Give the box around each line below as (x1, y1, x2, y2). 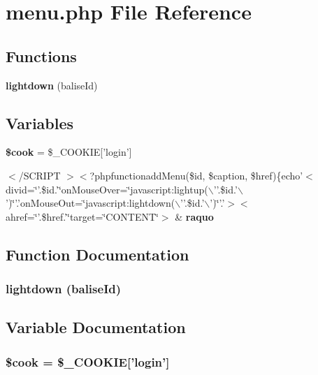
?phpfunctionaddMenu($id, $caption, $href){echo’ (89, 168, 303, 182)
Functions (6, 45, 77, 66)
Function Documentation (6, 243, 189, 265)
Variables (6, 112, 74, 133)
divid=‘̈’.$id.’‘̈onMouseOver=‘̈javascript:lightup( (6, 182, 208, 196)
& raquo (175, 209, 214, 223)
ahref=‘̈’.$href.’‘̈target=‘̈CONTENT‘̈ (6, 209, 159, 223)
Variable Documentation (6, 316, 186, 338)
